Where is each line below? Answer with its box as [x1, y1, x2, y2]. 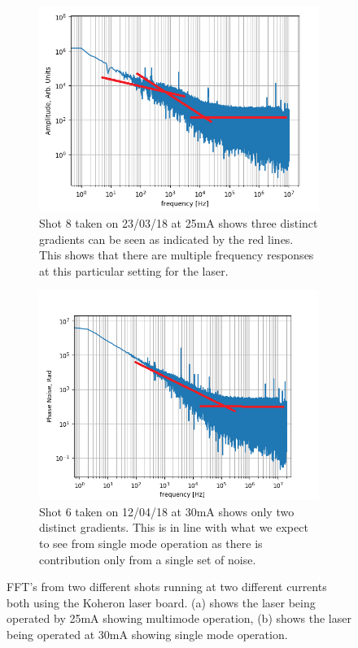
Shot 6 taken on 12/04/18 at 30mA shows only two [39, 502, 295, 520]
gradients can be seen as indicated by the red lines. [39, 230, 294, 247]
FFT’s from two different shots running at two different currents [7, 578, 327, 595]
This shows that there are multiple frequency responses [39, 246, 314, 263]
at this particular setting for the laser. [39, 262, 229, 279]
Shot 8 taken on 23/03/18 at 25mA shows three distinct [39, 214, 318, 231]
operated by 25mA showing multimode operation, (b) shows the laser [7, 610, 351, 627]
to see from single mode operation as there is [39, 535, 263, 552]
